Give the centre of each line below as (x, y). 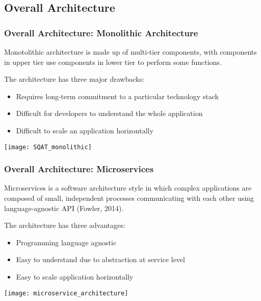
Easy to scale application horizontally (75, 276)
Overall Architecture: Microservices (79, 169)
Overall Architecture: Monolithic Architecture (101, 32)
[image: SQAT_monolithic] (48, 147)
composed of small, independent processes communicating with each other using (129, 198)
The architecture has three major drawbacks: (74, 79)
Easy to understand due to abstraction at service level (100, 259)
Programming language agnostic (66, 242)
